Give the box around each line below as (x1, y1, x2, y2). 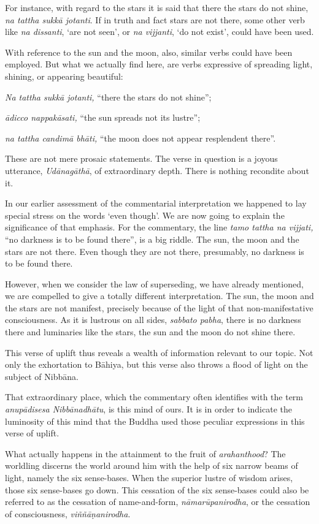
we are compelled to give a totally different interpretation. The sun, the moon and (5, 289, 314, 302)
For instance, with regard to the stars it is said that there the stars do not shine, (5, 1, 309, 13)
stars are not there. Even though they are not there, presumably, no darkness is (5, 245, 304, 257)
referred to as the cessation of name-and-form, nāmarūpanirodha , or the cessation (5, 495, 310, 508)
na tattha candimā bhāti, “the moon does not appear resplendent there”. (5, 131, 276, 144)
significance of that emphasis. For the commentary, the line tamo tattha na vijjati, (5, 221, 313, 234)
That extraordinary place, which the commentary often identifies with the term (5, 390, 303, 403)
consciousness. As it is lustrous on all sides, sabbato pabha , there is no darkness (5, 313, 301, 326)
